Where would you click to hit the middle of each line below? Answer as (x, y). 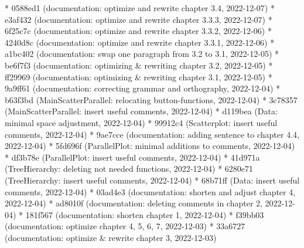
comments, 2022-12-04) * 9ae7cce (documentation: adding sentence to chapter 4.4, (152, 134)
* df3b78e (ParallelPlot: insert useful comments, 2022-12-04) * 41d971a (132, 157)
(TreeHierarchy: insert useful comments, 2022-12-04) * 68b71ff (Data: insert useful (152, 180)
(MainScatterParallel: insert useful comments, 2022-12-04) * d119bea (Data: (141, 111)
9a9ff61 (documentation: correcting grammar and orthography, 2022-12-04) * (143, 88)
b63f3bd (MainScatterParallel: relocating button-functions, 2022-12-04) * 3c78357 (151, 99)
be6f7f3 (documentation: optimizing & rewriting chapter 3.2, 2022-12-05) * (139, 65)
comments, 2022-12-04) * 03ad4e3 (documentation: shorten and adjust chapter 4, (150, 191)
